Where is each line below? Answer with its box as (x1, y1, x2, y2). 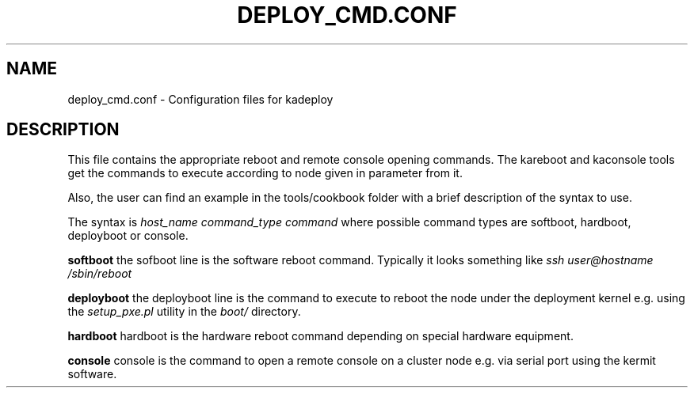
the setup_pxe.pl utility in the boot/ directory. (67, 305, 301, 319)
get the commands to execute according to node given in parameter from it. (67, 166, 463, 180)
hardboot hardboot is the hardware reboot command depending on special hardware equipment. (67, 329, 574, 343)
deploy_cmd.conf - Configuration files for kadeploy (67, 92, 334, 106)
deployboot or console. (67, 229, 189, 243)
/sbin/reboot (67, 267, 132, 281)
